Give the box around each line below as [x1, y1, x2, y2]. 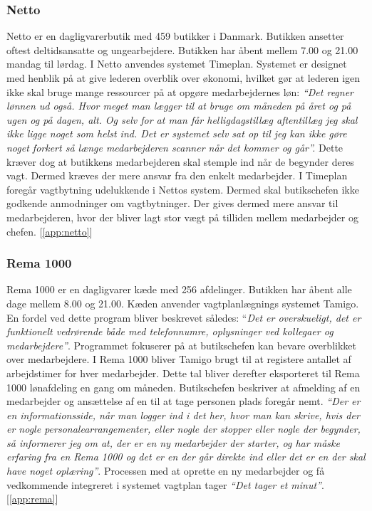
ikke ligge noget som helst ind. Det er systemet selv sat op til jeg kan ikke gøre [6, 126, 347, 141]
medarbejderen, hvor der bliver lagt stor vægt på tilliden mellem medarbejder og [6, 209, 358, 224]
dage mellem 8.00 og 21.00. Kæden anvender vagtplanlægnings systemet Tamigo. [6, 295, 359, 310]
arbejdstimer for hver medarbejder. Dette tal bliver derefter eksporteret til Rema [6, 365, 360, 380]
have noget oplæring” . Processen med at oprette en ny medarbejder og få [6, 463, 325, 478]
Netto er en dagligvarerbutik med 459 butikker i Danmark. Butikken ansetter [6, 28, 344, 43]
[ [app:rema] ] [6, 491, 58, 506]
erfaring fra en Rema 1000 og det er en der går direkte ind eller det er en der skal [6, 449, 366, 464]
